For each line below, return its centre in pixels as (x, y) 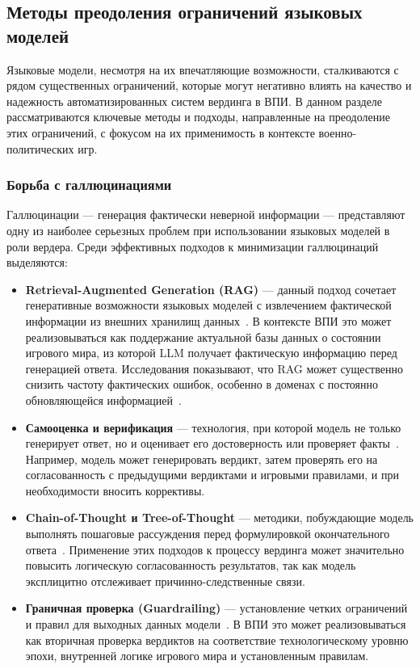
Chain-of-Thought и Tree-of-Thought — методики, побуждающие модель (220, 518)
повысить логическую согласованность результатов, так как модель (191, 565)
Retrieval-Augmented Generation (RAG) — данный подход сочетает (211, 289)
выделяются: (37, 262)
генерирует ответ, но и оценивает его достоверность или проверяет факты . (212, 443)
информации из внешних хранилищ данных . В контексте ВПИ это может (208, 320)
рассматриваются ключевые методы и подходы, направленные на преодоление (198, 117)
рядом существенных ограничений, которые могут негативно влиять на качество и (209, 85)
